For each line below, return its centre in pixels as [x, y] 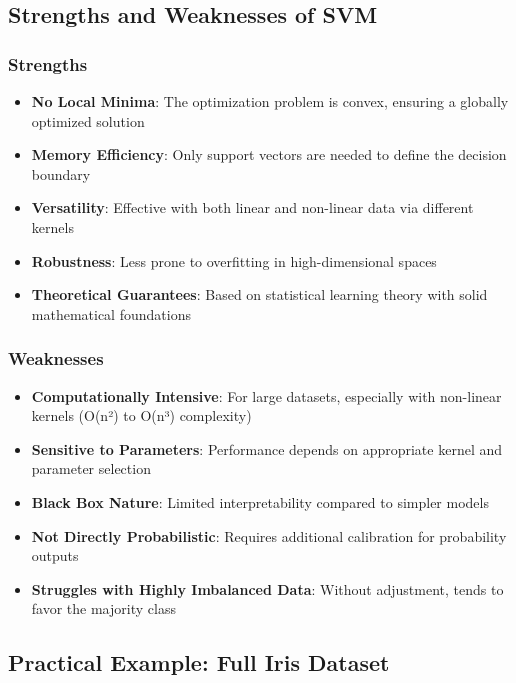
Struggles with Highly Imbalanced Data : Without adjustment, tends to [267, 588]
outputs [55, 555]
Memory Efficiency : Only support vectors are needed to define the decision [269, 154]
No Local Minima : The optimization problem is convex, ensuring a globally [270, 101]
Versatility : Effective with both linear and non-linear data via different [252, 207]
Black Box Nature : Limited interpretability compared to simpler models [260, 501]
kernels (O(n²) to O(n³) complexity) [141, 415]
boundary [61, 173]
